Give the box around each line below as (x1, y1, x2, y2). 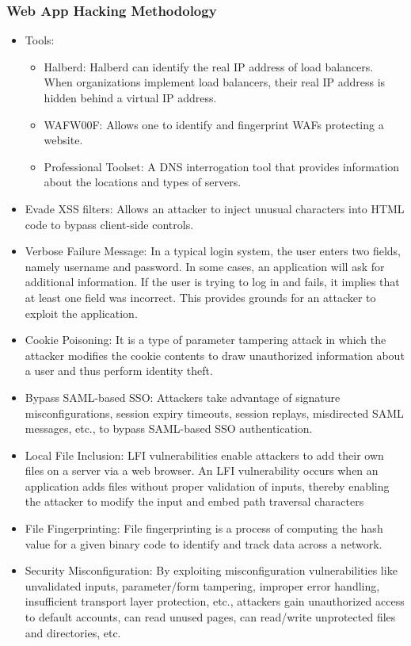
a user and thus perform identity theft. (25, 362, 213, 379)
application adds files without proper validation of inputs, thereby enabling (25, 477, 390, 494)
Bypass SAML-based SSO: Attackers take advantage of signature (25, 388, 341, 405)
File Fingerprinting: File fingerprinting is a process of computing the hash (25, 520, 383, 537)
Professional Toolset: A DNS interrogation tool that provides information (44, 158, 400, 174)
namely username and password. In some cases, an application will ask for (25, 258, 385, 274)
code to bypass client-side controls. (25, 216, 194, 232)
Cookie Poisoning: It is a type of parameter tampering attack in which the (25, 331, 386, 348)
